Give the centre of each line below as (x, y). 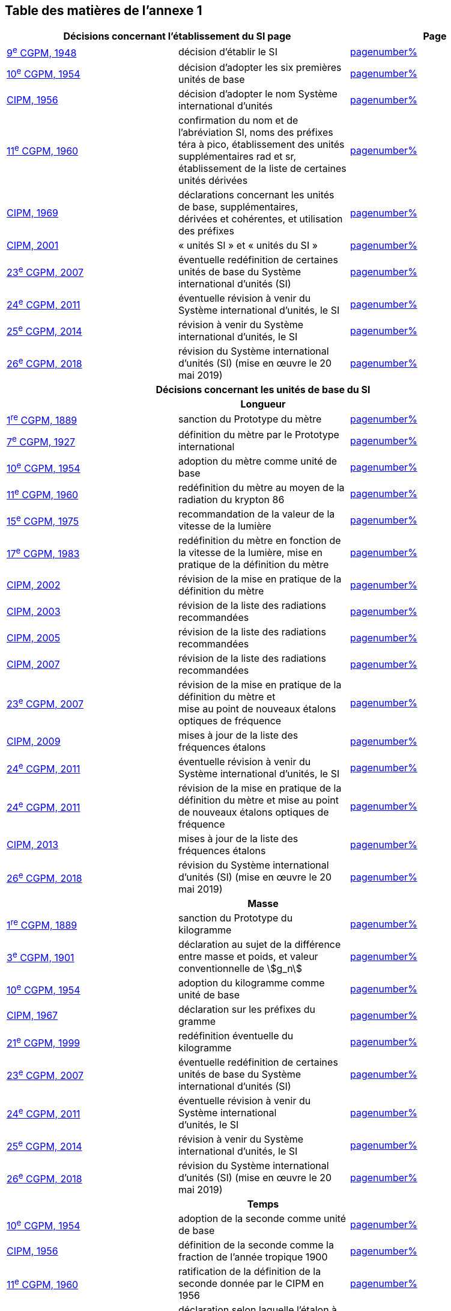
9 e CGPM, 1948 (42, 52)
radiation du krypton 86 (231, 500)
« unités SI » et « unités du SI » (248, 245)
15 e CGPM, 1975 (43, 520)
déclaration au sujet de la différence (259, 945)
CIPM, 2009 (34, 741)
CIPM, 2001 (33, 245)
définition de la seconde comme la (256, 1245)
